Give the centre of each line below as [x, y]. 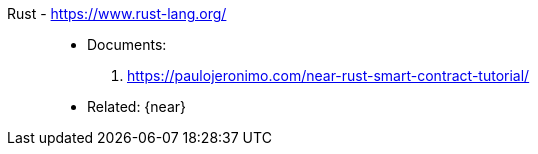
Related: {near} [137, 106]
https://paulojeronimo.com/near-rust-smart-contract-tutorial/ [328, 75]
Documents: [127, 44]
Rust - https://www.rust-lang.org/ [117, 13]
